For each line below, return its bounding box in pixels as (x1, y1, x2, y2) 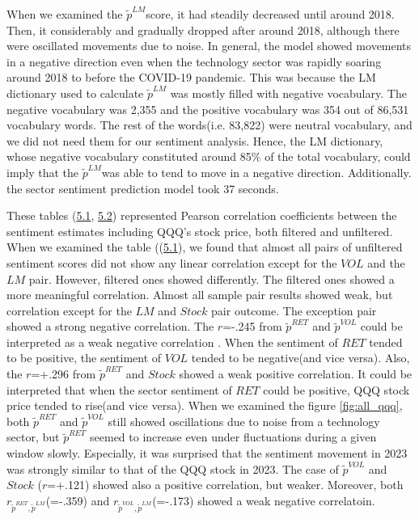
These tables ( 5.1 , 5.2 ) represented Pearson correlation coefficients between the (6, 207, 397, 224)
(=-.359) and (45, 492, 110, 508)
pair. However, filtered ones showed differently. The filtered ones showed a (28, 270, 395, 287)
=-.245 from (222, 318, 282, 335)
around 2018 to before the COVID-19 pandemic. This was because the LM (6, 69, 376, 86)
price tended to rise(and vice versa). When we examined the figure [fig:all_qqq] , (6, 397, 403, 414)
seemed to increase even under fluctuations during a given (90, 428, 377, 445)
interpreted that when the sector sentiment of (6, 381, 232, 398)
